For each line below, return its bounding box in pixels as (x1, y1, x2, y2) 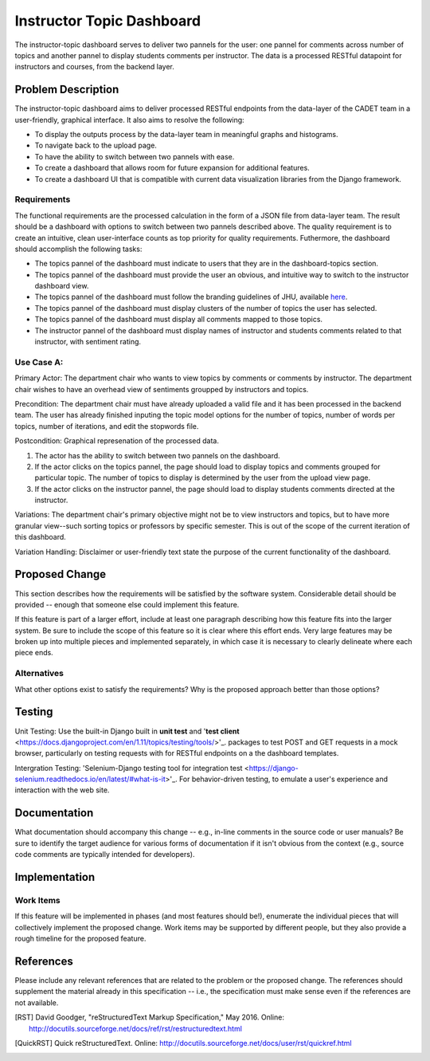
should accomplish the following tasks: (14, 244, 143, 253)
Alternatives (14, 668, 64, 679)
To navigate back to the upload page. (34, 140, 157, 151)
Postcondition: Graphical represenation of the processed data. (14, 436, 219, 446)
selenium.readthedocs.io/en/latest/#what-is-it (14, 774, 166, 784)
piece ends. (14, 648, 53, 658)
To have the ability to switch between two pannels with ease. (34, 151, 235, 161)
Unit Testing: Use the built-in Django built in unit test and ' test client (14, 726, 240, 736)
